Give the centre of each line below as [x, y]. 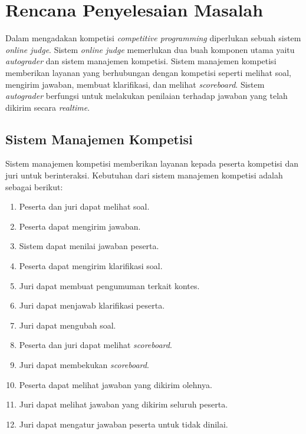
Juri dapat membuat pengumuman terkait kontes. [109, 285]
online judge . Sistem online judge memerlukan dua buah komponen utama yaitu [150, 49]
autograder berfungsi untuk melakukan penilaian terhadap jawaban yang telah [147, 96]
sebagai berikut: [34, 186]
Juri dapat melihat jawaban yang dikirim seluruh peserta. [124, 404]
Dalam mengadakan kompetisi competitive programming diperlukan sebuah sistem [153, 38]
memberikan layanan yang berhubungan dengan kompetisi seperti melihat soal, [148, 72]
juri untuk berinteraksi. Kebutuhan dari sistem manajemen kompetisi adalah [144, 175]
